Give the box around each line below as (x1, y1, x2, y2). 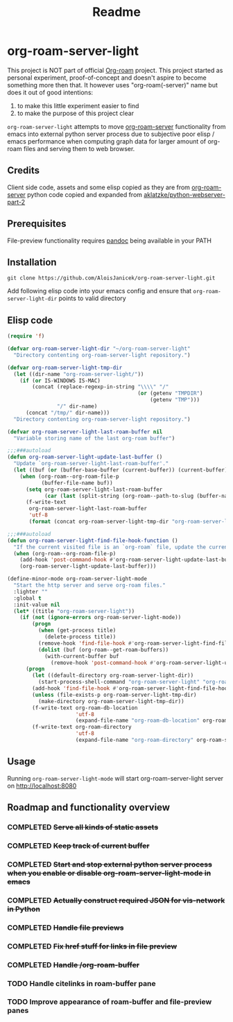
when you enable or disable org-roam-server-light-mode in (7, 868, 212, 878)
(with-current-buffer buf (44, 652, 119, 659)
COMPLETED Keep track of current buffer (7, 840, 150, 850)
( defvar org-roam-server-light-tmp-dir (7, 364, 123, 371)
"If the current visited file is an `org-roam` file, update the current (13, 544, 231, 551)
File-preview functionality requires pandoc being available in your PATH (7, 236, 212, 245)
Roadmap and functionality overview (7, 802, 171, 813)
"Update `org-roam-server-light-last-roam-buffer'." (13, 460, 169, 467)
